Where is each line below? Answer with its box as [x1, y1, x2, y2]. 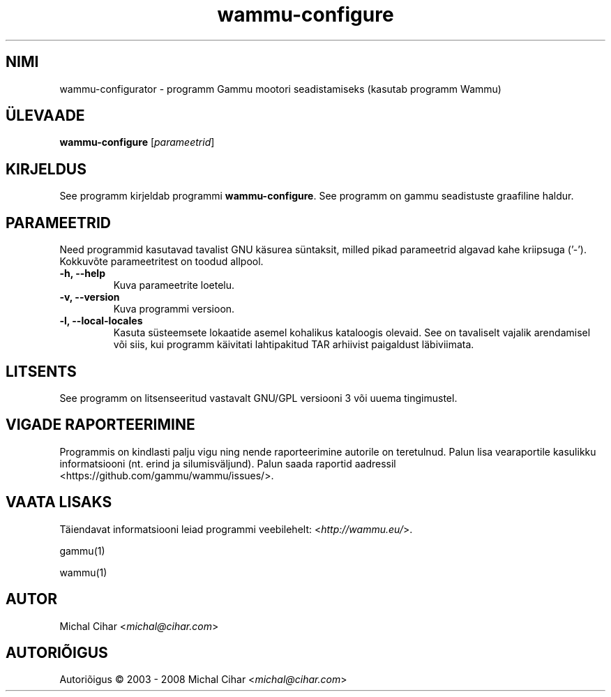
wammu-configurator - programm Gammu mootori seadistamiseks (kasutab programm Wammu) [59, 82, 501, 95]
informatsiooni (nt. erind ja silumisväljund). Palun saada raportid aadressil [59, 457, 396, 470]
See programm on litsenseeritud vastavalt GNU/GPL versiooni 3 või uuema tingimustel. [59, 391, 458, 404]
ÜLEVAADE [6, 107, 85, 125]
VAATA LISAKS [6, 493, 112, 511]
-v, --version [59, 291, 120, 303]
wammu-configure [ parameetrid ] [59, 136, 215, 149]
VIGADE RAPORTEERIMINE [6, 416, 195, 434]
